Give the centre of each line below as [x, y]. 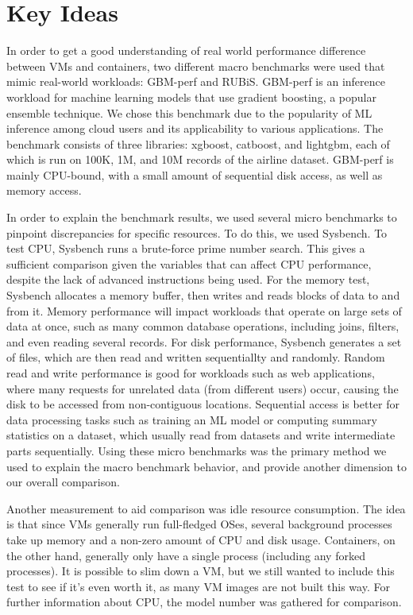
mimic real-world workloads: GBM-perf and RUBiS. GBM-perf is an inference [196, 81]
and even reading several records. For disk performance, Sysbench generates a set [204, 341]
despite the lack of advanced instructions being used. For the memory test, [188, 279]
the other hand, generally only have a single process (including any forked [186, 555]
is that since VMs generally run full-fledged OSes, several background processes [199, 524]
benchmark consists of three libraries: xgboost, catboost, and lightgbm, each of [198, 143]
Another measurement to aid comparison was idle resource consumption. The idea [206, 508]
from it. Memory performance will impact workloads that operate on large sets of [204, 310]
